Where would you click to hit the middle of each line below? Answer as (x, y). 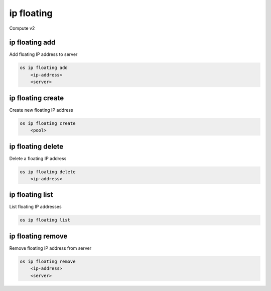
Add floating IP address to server (43, 54)
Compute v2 (22, 28)
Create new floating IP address (41, 110)
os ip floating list (45, 220)
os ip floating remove (48, 261)
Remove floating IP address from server (50, 248)
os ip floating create (48, 123)
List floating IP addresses (36, 207)
